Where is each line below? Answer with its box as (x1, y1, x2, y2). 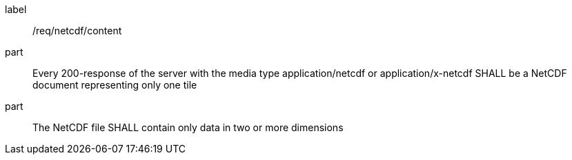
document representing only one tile (32, 79, 197, 91)
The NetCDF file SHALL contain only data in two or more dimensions (32, 122, 344, 133)
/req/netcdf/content (32, 25, 122, 36)
